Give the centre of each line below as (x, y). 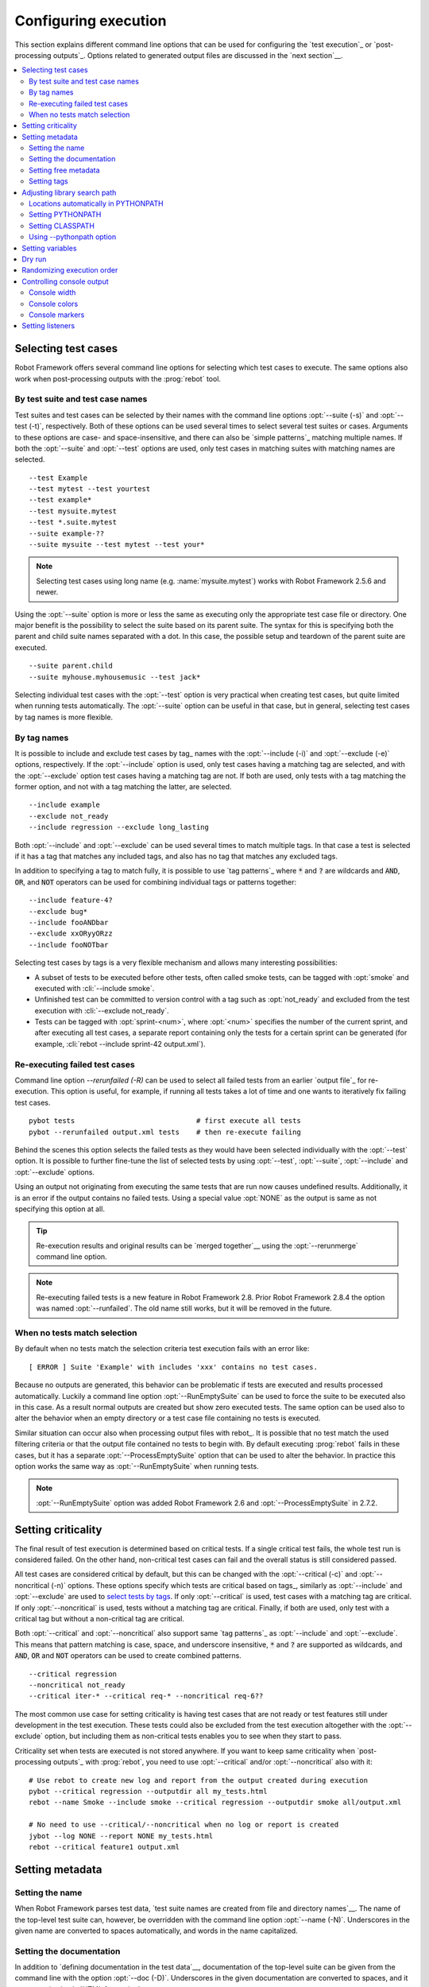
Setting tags (48, 181)
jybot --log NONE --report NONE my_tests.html (121, 1836)
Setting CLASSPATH (62, 226)
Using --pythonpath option (73, 237)
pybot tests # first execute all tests (165, 1121)
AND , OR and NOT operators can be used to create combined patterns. (128, 1656)
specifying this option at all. (60, 1209)
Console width (52, 292)
